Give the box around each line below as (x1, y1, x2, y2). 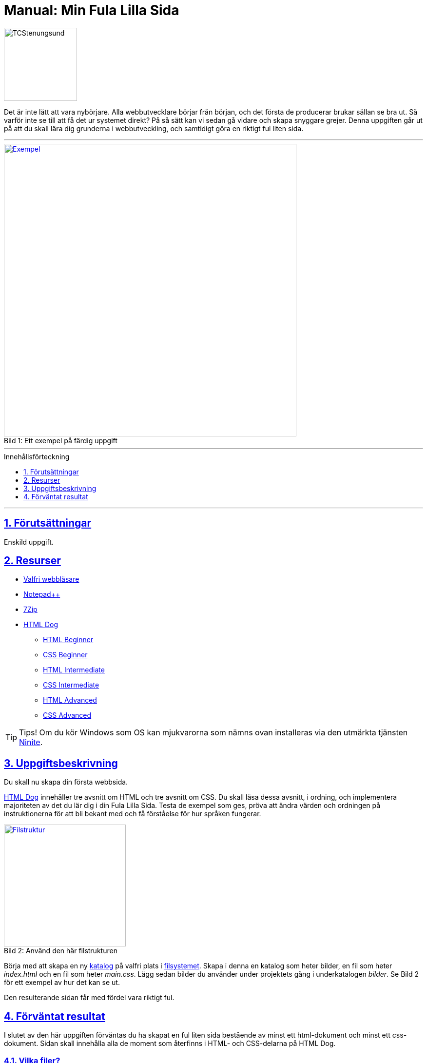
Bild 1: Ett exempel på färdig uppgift (4, 436, 117, 445)
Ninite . (19, 737, 43, 748)
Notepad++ (23, 590, 60, 599)
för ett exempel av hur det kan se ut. (4, 978, 120, 987)
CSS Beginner (43, 650, 88, 659)
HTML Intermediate (43, 666, 105, 674)
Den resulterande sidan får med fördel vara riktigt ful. (4, 993, 175, 1002)
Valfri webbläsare (23, 575, 79, 584)
